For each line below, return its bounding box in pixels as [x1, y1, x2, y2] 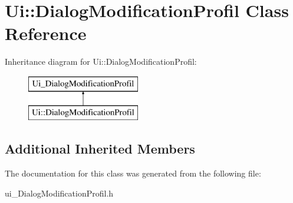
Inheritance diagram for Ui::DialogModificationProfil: [5, 55, 197, 68]
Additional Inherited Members [5, 139, 195, 158]
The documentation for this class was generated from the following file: [5, 167, 261, 179]
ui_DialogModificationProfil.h [5, 187, 114, 199]
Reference [5, 21, 87, 45]
